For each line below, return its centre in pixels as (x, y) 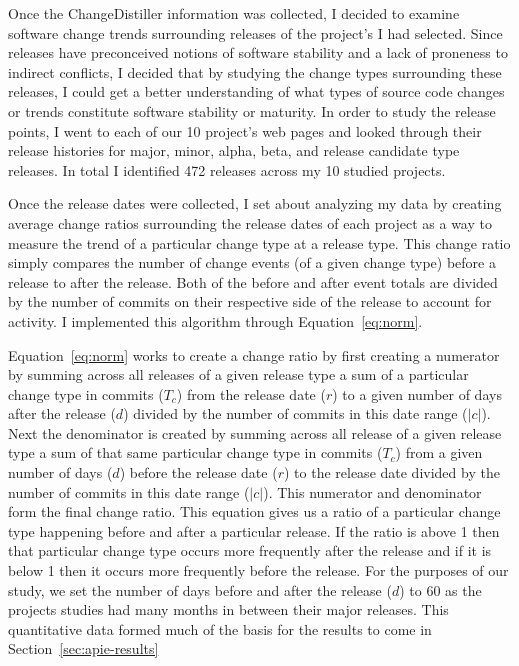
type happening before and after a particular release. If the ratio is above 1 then (254, 530)
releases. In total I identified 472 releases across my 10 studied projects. (227, 169)
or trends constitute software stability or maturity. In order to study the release (252, 110)
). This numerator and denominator (372, 491)
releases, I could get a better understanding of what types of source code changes (256, 91)
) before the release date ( (198, 472)
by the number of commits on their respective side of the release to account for (250, 301)
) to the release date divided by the (391, 472)
